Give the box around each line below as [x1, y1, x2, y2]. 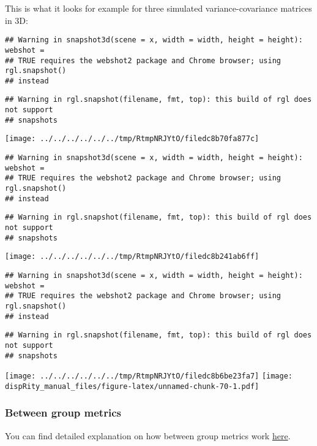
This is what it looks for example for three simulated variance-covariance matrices [5, 2, 312, 14]
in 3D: [5, 13, 28, 26]
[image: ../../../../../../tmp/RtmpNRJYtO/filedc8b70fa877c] [5, 134, 259, 144]
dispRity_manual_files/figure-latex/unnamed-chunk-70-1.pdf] [5, 382, 259, 391]
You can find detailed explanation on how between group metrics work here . [5, 429, 291, 442]
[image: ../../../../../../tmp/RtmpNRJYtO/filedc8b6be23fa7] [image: [5, 372, 293, 381]
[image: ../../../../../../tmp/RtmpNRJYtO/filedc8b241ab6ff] [5, 252, 259, 261]
